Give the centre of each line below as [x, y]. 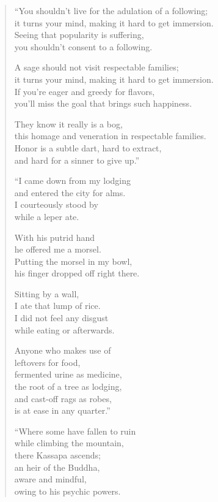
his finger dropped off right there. [77, 273]
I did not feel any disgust [61, 318]
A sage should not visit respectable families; [96, 67]
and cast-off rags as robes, [63, 398]
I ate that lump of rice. [57, 306]
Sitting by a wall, [47, 293]
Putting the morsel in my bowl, [73, 261]
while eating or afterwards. [64, 329]
